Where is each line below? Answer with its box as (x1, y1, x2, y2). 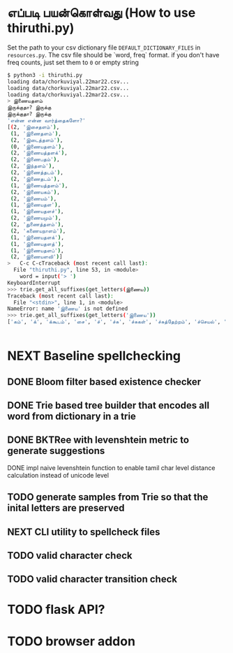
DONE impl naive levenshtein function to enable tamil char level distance (7, 463, 216, 472)
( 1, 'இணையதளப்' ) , (10, 247, 64, 254)
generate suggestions (7, 445, 105, 457)
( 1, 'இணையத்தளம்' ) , (10, 182, 68, 189)
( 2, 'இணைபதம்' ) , (10, 156, 61, 163)
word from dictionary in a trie (7, 411, 136, 423)
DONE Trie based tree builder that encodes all (7, 399, 210, 411)
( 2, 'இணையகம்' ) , (10, 189, 61, 196)
